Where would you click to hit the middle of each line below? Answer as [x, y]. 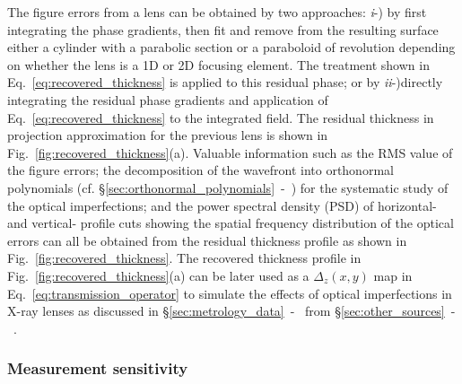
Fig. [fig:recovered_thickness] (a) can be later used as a [158, 275]
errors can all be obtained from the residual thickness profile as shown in [207, 240]
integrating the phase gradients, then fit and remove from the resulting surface [223, 29]
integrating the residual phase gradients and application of [168, 99]
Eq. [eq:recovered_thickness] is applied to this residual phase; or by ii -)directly [225, 82]
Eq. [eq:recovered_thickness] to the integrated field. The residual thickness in [221, 117]
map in [393, 275]
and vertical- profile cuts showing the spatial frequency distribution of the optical [231, 223]
